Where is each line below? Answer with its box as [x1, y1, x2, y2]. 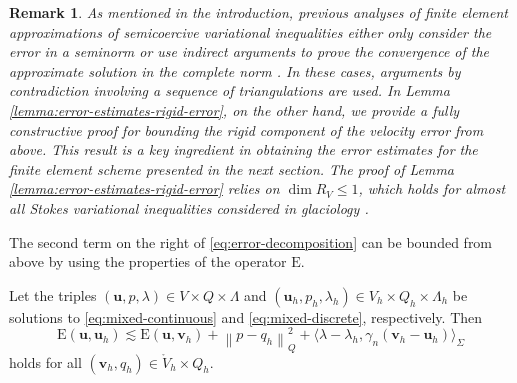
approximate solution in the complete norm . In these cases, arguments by [9, 60, 461, 81]
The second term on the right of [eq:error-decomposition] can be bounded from [9, 231, 493, 252]
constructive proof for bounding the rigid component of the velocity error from [9, 119, 484, 140]
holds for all [9, 351, 82, 372]
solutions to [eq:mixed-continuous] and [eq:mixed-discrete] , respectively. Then [9, 306, 483, 327]
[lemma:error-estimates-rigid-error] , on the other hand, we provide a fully [9, 99, 460, 120]
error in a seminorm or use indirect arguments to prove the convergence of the [9, 41, 490, 62]
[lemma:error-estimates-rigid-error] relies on [9, 178, 280, 199]
